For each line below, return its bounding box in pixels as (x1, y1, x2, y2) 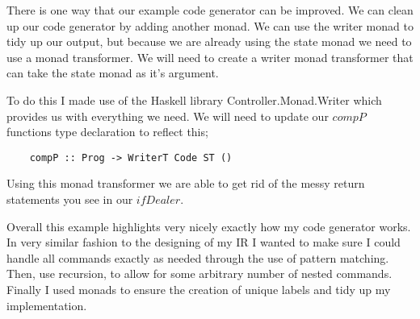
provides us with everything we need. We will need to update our (6, 107, 329, 124)
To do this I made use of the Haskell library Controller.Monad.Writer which (6, 91, 382, 108)
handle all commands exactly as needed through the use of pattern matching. (6, 249, 389, 266)
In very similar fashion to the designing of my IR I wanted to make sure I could (6, 234, 401, 251)
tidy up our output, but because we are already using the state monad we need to (6, 33, 412, 50)
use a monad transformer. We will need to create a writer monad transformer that (6, 48, 414, 65)
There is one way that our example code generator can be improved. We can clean (6, 2, 414, 18)
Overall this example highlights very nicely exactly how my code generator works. (6, 217, 411, 234)
